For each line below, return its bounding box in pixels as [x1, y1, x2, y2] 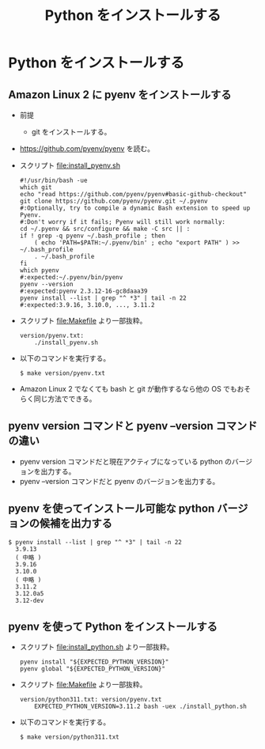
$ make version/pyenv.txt [19, 369, 105, 377]
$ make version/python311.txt [19, 733, 120, 741]
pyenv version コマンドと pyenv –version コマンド [8, 419, 258, 433]
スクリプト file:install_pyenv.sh [19, 161, 121, 170]
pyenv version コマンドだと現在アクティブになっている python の [19, 456, 232, 466]
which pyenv [19, 267, 59, 274]
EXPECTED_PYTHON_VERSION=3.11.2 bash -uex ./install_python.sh [34, 702, 247, 711]
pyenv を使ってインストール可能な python [8, 502, 215, 516]
